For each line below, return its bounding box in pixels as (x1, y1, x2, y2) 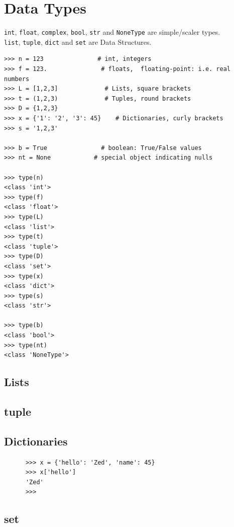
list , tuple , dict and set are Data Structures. (4, 36, 152, 47)
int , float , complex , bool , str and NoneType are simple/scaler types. (4, 27, 220, 37)
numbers (4, 75, 30, 83)
